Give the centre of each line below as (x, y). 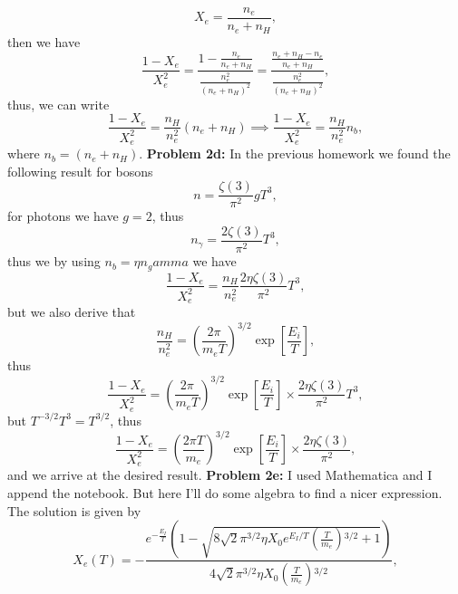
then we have (44, 41)
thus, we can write (58, 104)
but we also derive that (72, 312)
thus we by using (54, 261)
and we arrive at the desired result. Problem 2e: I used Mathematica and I (220, 475)
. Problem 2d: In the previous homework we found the (295, 153)
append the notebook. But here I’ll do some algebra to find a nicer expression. (225, 493)
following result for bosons (80, 171)
